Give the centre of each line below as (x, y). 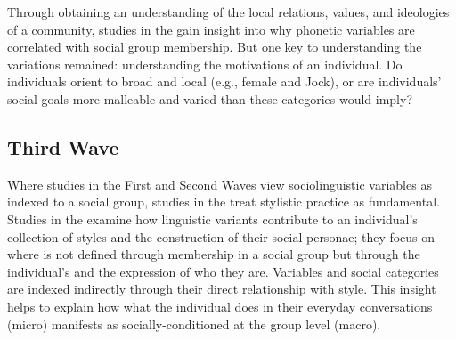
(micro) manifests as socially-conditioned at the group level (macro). (194, 324)
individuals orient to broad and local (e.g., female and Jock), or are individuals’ (224, 81)
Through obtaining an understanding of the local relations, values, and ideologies (228, 12)
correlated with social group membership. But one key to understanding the (215, 47)
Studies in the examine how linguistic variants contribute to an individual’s (212, 219)
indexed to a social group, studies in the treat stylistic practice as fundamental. (224, 202)
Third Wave (63, 146)
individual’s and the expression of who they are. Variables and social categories (223, 271)
